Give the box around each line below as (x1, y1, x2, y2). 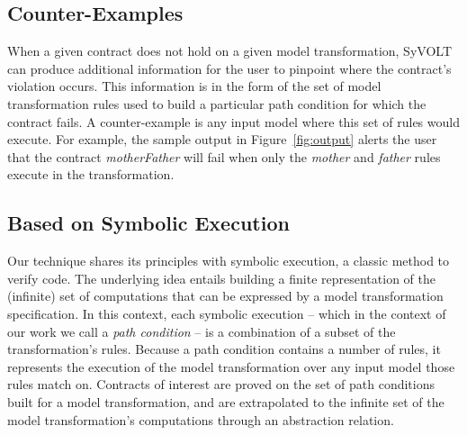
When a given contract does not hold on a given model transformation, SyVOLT (7, 41, 452, 60)
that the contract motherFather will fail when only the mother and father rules (7, 147, 441, 166)
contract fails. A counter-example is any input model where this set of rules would (7, 112, 460, 131)
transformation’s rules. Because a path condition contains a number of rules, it (7, 340, 441, 358)
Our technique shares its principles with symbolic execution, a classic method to (7, 251, 450, 270)
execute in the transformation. (7, 165, 175, 184)
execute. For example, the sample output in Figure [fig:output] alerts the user (7, 130, 437, 149)
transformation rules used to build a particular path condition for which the (7, 94, 427, 113)
